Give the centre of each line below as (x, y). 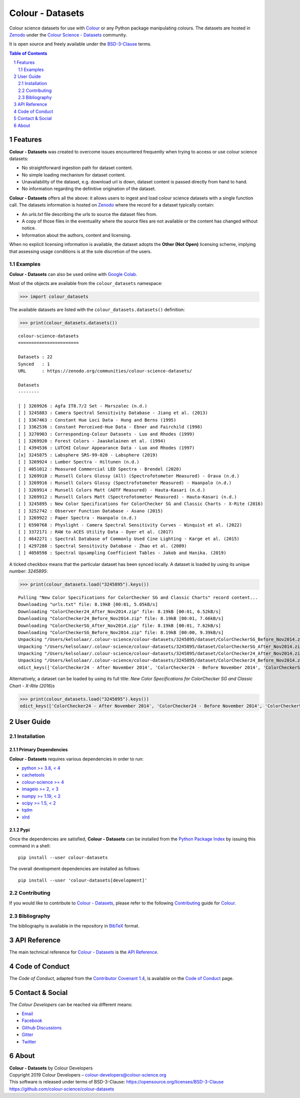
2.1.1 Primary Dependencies (38, 749)
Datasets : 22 (35, 357)
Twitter (29, 1041)
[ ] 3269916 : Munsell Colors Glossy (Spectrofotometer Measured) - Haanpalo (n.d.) (125, 483)
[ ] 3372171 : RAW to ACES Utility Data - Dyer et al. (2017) (96, 532)
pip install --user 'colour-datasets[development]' (83, 880)
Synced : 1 (34, 364)
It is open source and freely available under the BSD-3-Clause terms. (80, 44)
